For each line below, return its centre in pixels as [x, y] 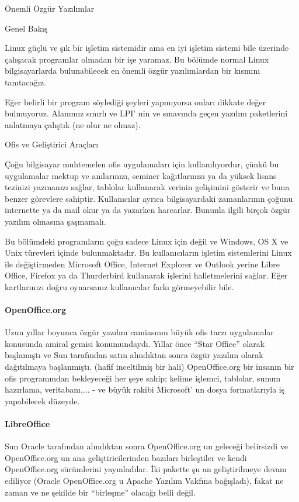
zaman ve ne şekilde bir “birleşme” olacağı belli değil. [100, 492]
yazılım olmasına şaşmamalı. [55, 221]
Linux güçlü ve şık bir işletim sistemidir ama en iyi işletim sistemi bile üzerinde [147, 48]
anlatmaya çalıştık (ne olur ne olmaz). [73, 124]
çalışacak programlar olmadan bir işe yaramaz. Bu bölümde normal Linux [137, 59]
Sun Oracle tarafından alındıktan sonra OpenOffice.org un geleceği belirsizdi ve [146, 446]
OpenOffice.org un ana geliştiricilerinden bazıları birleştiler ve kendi [126, 457]
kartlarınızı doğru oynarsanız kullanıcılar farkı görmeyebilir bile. [119, 286]
